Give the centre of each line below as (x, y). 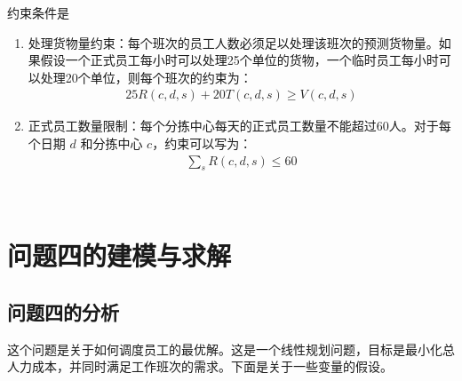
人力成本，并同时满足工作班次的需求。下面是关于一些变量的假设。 (200, 366)
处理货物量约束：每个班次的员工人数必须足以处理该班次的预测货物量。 (233, 42)
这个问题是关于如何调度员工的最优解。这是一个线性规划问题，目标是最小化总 (231, 349)
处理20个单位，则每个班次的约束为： (146, 77)
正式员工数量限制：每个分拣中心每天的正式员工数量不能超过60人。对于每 (239, 126)
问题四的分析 (63, 311)
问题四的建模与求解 (119, 255)
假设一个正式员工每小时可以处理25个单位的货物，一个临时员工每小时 (239, 60)
